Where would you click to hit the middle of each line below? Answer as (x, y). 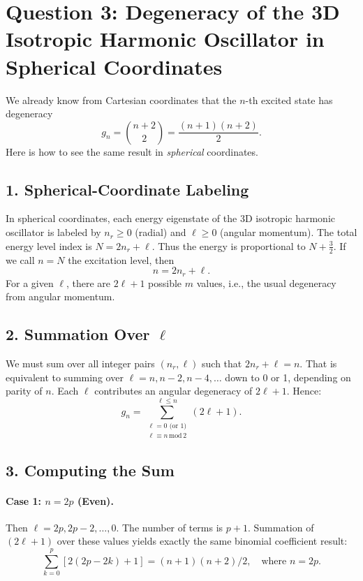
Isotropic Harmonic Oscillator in (165, 39)
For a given (30, 282)
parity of (24, 391)
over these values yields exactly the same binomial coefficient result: (202, 541)
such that (222, 363)
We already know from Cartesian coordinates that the (121, 100)
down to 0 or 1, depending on (288, 377)
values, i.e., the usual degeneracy (266, 282)
